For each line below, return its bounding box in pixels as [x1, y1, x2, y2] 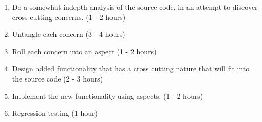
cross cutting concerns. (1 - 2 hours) [12, 11, 126, 22]
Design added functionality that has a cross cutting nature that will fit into [12, 63, 250, 74]
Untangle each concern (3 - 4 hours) [12, 29, 125, 39]
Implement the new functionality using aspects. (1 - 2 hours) [12, 90, 203, 101]
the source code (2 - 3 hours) [12, 73, 103, 84]
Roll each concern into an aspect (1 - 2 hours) [12, 46, 157, 56]
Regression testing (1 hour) [12, 108, 98, 118]
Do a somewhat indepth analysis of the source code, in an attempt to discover [12, 2, 258, 12]
